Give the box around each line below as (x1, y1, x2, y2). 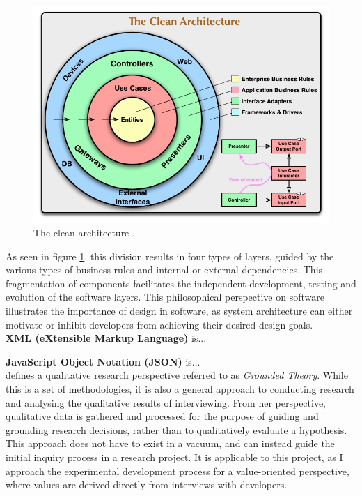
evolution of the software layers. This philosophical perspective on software (6, 290, 324, 304)
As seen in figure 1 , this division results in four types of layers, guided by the (6, 248, 334, 263)
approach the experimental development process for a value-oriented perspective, (6, 463, 349, 478)
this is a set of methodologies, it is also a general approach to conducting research (6, 381, 354, 396)
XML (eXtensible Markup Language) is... (6, 331, 207, 345)
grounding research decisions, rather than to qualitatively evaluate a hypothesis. (6, 422, 347, 437)
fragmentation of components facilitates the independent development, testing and (6, 276, 356, 290)
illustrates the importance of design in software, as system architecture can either (6, 303, 353, 317)
